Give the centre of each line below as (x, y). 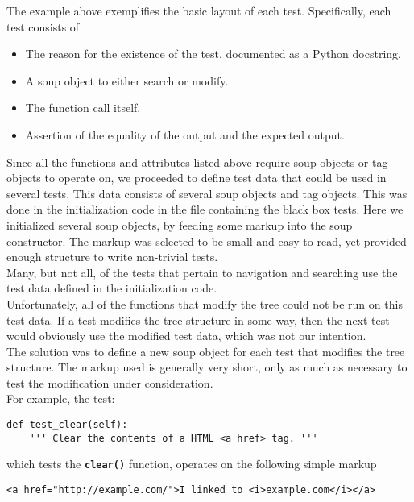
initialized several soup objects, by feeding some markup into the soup (180, 224)
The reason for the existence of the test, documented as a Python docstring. (213, 54)
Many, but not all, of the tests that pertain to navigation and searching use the (202, 272)
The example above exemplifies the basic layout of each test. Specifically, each (199, 10)
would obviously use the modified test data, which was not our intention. (186, 336)
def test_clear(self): (67, 425)
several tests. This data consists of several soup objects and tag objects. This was (207, 193)
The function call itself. (83, 108)
